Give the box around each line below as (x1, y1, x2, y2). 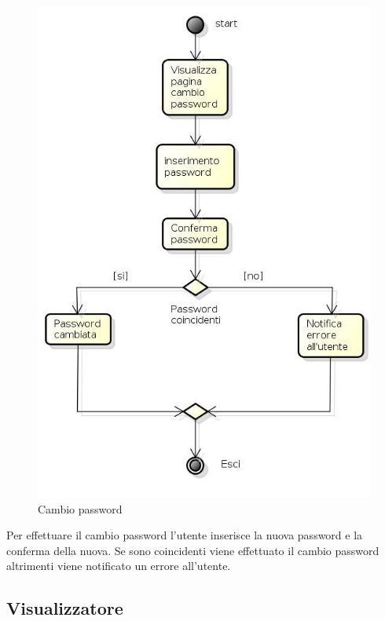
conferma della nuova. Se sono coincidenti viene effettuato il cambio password (6, 542, 379, 558)
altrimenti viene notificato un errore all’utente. (6, 557, 231, 574)
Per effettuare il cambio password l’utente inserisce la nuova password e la (6, 527, 363, 543)
